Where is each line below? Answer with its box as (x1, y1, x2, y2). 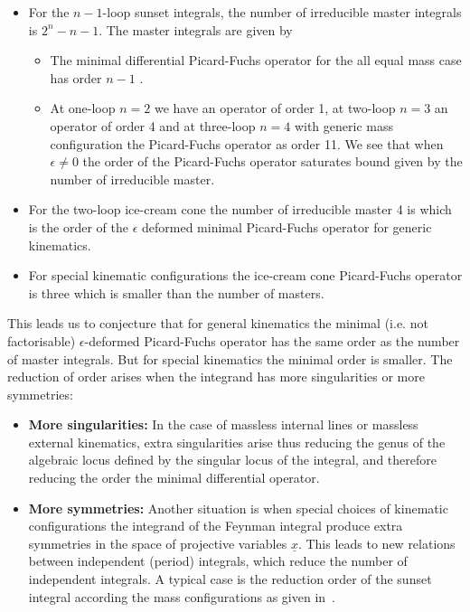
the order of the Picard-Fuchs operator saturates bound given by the (82, 152, 463, 171)
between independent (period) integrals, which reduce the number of (28, 551, 408, 570)
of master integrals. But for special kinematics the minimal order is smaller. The (7, 349, 453, 368)
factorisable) (7, 331, 76, 350)
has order (50, 68, 102, 87)
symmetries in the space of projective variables (28, 533, 287, 552)
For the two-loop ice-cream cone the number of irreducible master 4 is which (28, 200, 452, 219)
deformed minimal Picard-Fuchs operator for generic (142, 217, 432, 236)
